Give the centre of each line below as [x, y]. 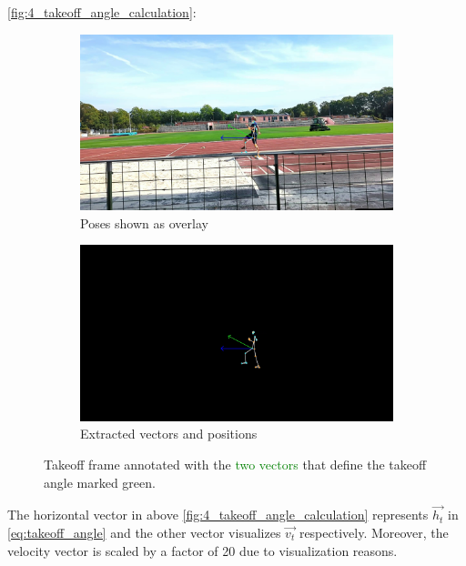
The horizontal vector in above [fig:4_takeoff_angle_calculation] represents [218, 515]
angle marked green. [100, 482]
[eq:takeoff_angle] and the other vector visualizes [144, 532]
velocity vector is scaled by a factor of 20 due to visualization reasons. [203, 550]
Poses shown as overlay [144, 222]
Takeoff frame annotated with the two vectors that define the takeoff [235, 464]
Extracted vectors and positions [169, 434]
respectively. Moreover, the [374, 532]
